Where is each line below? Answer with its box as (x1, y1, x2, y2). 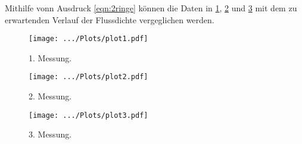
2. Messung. (29, 90, 72, 102)
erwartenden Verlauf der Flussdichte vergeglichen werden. (5, 13, 214, 26)
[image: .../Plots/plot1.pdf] (29, 35, 148, 43)
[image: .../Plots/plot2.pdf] (29, 73, 148, 82)
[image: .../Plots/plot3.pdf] (29, 111, 148, 120)
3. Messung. (29, 128, 72, 140)
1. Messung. (29, 51, 72, 64)
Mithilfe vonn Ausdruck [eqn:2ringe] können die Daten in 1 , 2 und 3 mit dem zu (5, 2, 297, 14)
